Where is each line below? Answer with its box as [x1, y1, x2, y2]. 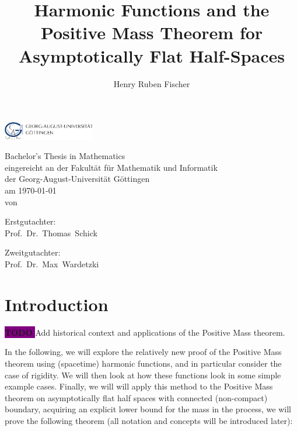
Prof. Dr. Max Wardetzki [5, 258, 99, 270]
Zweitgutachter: [5, 246, 61, 258]
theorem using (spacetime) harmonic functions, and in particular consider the [5, 357, 282, 369]
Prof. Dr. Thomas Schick [5, 226, 97, 239]
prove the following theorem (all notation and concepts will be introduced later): [5, 414, 293, 426]
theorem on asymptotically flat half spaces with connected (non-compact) [5, 391, 268, 404]
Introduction [5, 292, 109, 316]
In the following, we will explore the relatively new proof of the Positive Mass [5, 346, 282, 358]
